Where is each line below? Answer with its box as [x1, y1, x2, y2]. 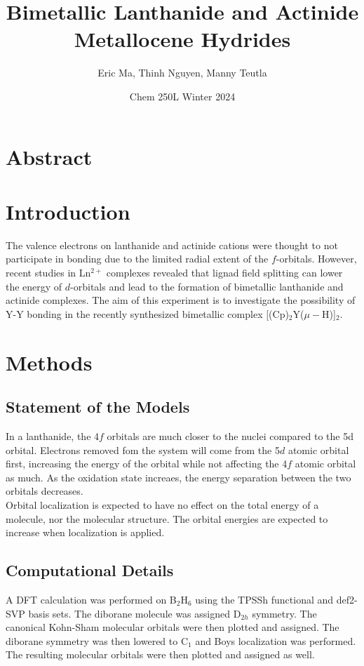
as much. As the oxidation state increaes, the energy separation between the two [6, 469, 351, 484]
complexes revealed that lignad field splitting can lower [106, 265, 343, 279]
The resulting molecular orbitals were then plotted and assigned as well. [6, 647, 315, 662]
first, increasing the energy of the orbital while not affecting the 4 [6, 456, 288, 471]
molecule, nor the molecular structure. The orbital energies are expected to [6, 511, 328, 526]
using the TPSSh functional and [195, 592, 334, 606]
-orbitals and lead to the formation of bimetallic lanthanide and [70, 279, 344, 293]
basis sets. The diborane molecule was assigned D [28, 606, 241, 620]
